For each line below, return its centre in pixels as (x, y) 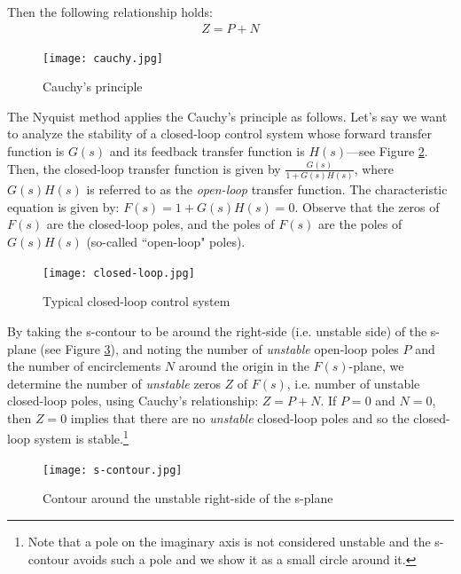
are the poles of (360, 224)
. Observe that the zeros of (367, 206)
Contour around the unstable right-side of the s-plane (188, 498)
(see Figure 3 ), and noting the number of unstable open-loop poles (219, 348)
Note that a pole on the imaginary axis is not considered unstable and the (229, 541)
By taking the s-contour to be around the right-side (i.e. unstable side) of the (217, 330)
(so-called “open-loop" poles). (166, 242)
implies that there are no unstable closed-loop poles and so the (240, 417)
